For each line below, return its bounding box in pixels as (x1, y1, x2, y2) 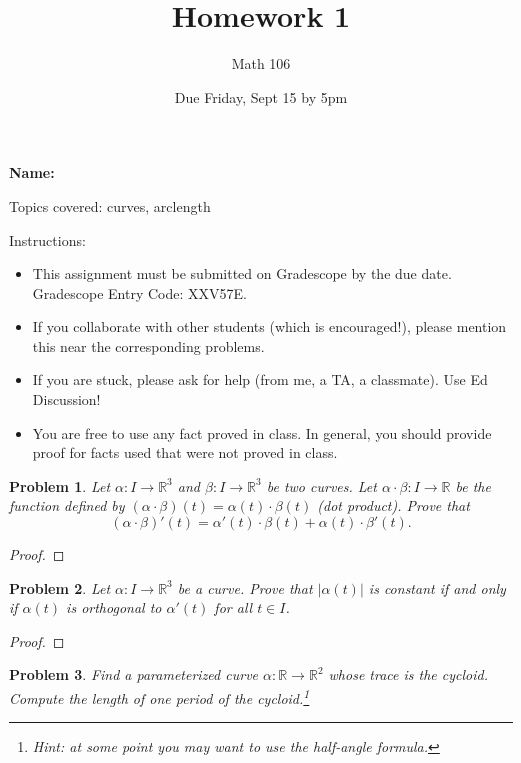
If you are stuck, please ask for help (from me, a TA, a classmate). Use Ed (32, 369, 488, 390)
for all (214, 597, 253, 618)
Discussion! (32, 389, 101, 410)
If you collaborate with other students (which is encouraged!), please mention (32, 316, 507, 337)
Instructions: (9, 229, 86, 250)
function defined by (9, 495, 125, 516)
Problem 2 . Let (9, 577, 111, 598)
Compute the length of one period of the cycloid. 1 (9, 685, 310, 708)
